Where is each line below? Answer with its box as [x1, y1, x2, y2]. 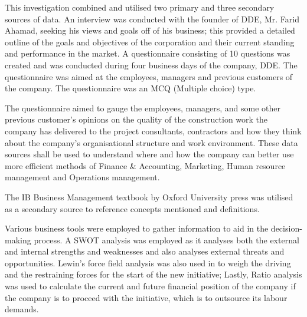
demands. [5, 303, 39, 315]
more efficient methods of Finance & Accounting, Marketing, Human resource [5, 159, 286, 171]
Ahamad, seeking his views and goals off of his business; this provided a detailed [5, 24, 295, 37]
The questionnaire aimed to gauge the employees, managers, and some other [5, 101, 281, 114]
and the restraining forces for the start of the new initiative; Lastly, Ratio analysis [5, 268, 302, 280]
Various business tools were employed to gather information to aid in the [5, 222, 269, 235]
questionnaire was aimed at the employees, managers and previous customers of [5, 70, 293, 82]
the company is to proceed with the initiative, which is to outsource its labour [5, 291, 288, 303]
